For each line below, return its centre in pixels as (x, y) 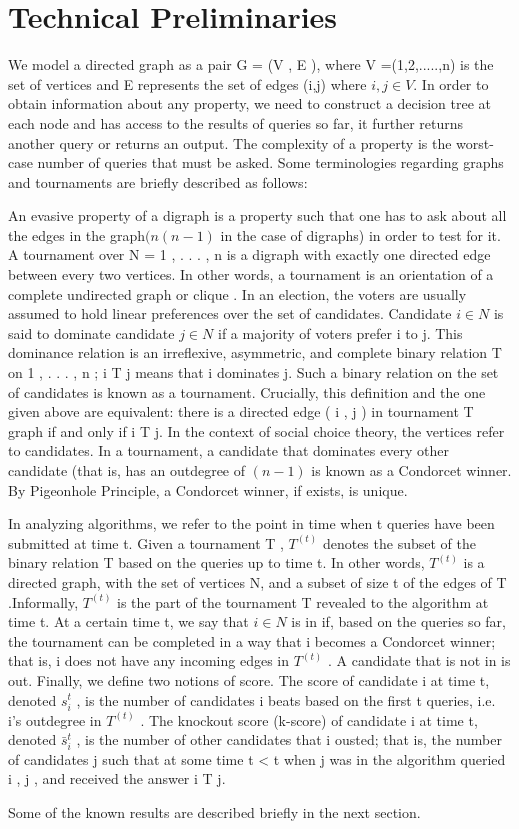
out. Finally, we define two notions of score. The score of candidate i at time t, (249, 679)
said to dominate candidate (91, 332)
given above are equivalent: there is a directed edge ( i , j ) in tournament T (241, 411)
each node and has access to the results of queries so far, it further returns (236, 122)
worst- (475, 142)
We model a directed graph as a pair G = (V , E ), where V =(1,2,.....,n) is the (251, 64)
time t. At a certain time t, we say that (128, 621)
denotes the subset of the (399, 542)
